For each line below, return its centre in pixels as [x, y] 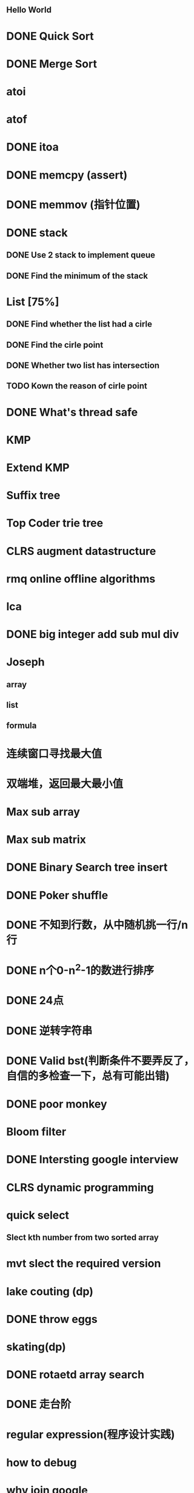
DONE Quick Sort [50, 36]
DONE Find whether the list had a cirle [79, 324]
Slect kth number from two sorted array [82, 1238]
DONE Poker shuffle [57, 895]
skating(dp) [36, 1347]
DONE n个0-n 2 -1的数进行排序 [80, 969]
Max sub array [43, 812]
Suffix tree [33, 496]
